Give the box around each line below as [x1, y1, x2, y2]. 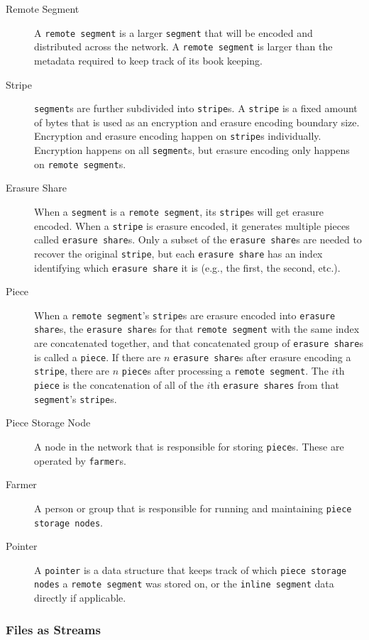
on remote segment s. [34, 156, 126, 171]
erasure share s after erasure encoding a [173, 349, 351, 364]
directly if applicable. [34, 590, 126, 605]
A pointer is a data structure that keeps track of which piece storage [34, 562, 347, 577]
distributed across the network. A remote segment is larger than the [34, 39, 333, 54]
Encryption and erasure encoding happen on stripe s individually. [34, 128, 321, 143]
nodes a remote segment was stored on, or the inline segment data [34, 576, 334, 591]
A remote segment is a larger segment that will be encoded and [34, 25, 313, 40]
